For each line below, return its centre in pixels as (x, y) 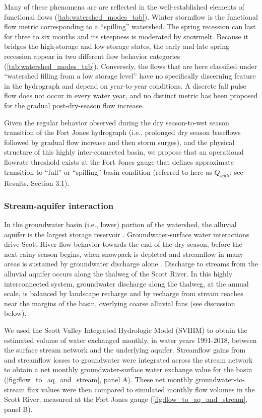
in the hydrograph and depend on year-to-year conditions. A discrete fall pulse (125, 85)
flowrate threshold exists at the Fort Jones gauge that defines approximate (119, 161)
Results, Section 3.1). (37, 183)
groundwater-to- (220, 379)
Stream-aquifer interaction (59, 205)
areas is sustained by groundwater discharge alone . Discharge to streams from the (131, 264)
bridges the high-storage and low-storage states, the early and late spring (117, 46)
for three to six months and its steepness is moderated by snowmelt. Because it (126, 36)
